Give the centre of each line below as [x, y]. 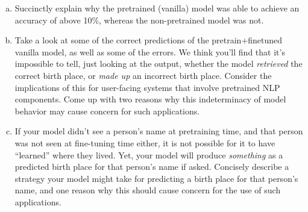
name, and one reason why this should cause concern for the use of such [148, 190]
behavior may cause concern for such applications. [107, 111]
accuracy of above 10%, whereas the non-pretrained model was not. [139, 20]
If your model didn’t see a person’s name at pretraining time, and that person [159, 131]
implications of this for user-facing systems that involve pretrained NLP [147, 87]
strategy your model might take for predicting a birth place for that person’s [156, 178]
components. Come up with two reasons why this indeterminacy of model [150, 99]
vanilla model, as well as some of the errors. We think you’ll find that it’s [150, 51]
